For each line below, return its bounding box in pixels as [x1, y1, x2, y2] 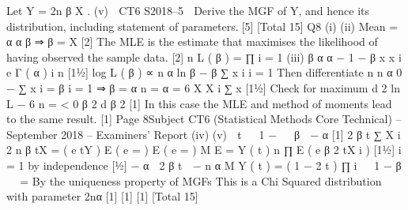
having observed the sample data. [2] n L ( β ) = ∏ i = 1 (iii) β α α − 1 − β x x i [6, 48, 402, 65]
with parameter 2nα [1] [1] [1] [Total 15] [6, 188, 198, 204]
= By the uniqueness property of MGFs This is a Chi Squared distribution [20, 172, 382, 189]
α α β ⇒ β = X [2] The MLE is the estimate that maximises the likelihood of [6, 33, 378, 50]
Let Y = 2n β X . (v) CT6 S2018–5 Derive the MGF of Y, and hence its [6, 2, 370, 18]
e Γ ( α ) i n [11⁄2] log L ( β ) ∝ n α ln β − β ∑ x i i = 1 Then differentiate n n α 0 [6, 64, 402, 81]
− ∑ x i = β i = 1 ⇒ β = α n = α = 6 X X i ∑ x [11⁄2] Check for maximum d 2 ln [6, 79, 400, 96]
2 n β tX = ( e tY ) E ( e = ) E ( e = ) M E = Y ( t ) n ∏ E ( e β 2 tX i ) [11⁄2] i [6, 141, 402, 158]
